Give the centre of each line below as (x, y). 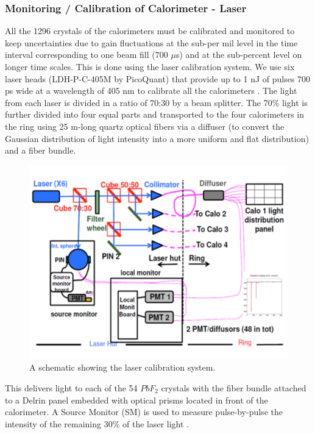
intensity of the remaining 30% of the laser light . (97, 423)
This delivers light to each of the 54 (71, 387)
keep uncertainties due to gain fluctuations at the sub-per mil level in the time (151, 42)
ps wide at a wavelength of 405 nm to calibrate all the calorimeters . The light (151, 91)
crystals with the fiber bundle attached (234, 387)
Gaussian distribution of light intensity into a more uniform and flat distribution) (157, 138)
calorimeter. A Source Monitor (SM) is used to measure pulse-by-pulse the (144, 412)
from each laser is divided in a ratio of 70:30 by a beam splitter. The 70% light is (156, 102)
